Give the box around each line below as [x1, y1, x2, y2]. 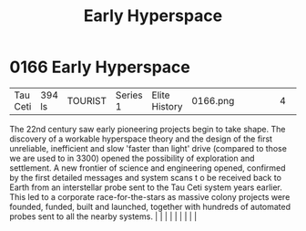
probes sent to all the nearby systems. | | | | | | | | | [9, 211, 198, 222]
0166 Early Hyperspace [9, 57, 191, 78]
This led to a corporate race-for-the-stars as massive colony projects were [9, 191, 291, 202]
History [151, 100, 183, 112]
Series [115, 89, 143, 101]
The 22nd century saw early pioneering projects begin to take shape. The [9, 123, 286, 134]
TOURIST [66, 94, 107, 107]
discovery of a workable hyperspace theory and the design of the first [9, 133, 273, 144]
